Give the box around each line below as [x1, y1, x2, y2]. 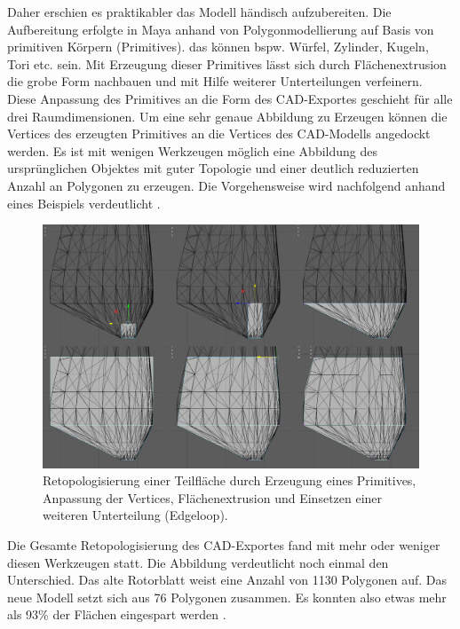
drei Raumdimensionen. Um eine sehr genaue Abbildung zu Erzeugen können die [7, 106, 448, 125]
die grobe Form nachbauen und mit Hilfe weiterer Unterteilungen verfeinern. [7, 72, 423, 90]
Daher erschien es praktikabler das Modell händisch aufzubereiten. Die [7, 3, 392, 20]
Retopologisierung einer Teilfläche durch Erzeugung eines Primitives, [43, 471, 416, 490]
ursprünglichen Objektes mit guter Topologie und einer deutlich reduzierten [7, 159, 419, 177]
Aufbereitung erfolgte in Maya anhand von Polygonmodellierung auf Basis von [7, 20, 434, 38]
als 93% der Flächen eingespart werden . [7, 605, 226, 624]
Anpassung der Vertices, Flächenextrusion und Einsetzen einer [43, 488, 383, 507]
